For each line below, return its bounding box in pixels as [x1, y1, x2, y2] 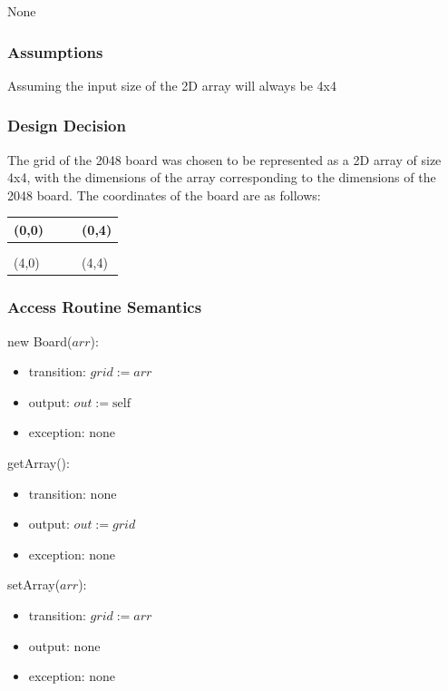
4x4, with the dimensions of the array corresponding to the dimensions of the [7, 168, 436, 187]
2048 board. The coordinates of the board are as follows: [7, 185, 321, 204]
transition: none [28, 483, 117, 502]
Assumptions [7, 40, 103, 63]
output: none [28, 636, 101, 655]
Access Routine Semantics [7, 296, 202, 318]
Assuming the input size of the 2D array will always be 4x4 [7, 75, 337, 94]
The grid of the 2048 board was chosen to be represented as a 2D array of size [7, 150, 442, 169]
